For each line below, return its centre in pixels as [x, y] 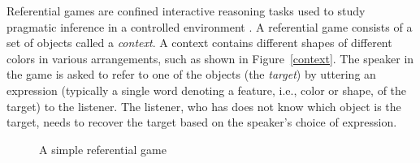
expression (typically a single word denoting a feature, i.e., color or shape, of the [207, 90]
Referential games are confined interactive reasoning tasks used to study [186, 11]
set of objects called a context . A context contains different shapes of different [199, 43]
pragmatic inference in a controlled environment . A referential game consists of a [210, 26]
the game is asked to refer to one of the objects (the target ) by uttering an [191, 74]
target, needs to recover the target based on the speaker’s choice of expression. [202, 122]
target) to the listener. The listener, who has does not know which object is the [204, 106]
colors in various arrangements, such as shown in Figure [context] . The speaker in [210, 58]
